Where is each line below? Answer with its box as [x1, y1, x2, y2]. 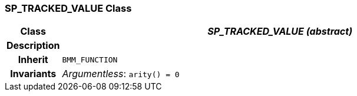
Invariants [10, 68, 57, 80]
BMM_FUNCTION [62, 55, 118, 64]
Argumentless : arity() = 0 [62, 68, 180, 80]
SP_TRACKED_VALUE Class [5, 2, 132, 14]
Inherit [18, 54, 48, 66]
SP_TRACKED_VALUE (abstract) [207, 25, 353, 38]
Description [6, 39, 60, 52]
